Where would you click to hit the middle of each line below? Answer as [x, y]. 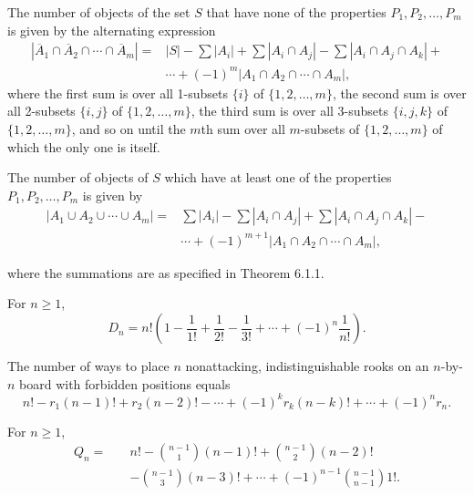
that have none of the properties [296, 12]
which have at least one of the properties [278, 177]
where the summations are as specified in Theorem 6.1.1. [166, 272]
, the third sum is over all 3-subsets [290, 111]
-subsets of [330, 128]
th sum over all [243, 128]
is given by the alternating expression [112, 30]
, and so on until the [129, 128]
